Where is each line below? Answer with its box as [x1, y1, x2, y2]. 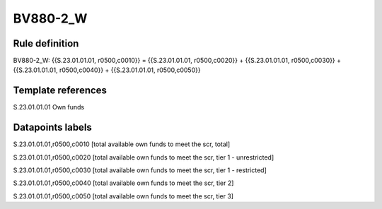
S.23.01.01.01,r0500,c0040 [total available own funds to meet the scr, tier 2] [13, 179, 234, 187]
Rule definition [13, 37, 79, 49]
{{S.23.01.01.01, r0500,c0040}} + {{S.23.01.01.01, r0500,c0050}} [13, 66, 201, 74]
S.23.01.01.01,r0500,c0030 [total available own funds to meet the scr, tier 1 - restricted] [13, 166, 267, 174]
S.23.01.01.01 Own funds [13, 103, 85, 112]
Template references [13, 85, 108, 97]
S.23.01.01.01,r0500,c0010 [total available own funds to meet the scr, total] [13, 140, 231, 148]
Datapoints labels [13, 121, 92, 133]
